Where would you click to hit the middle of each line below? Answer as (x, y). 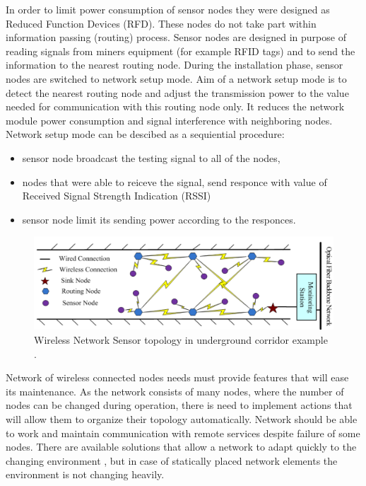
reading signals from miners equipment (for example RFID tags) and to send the (181, 51)
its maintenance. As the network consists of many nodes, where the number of (175, 391)
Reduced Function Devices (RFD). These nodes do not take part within (161, 23)
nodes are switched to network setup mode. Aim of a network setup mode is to (176, 78)
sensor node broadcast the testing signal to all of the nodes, (151, 157)
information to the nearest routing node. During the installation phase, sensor (175, 65)
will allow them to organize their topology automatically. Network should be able (182, 418)
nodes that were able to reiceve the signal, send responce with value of (175, 181)
